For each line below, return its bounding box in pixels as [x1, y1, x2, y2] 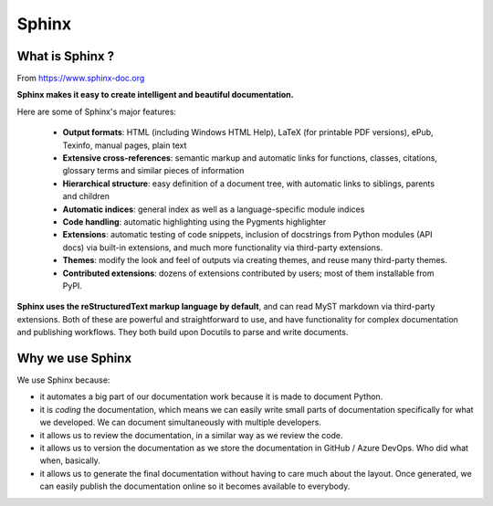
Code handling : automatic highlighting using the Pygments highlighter [62, 216, 327, 227]
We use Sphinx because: [16, 374, 110, 385]
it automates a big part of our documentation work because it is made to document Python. [39, 391, 383, 402]
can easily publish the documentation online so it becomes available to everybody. [39, 480, 351, 492]
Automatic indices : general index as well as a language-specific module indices [62, 204, 365, 215]
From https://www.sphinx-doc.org [16, 73, 145, 84]
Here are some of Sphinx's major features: [16, 106, 177, 117]
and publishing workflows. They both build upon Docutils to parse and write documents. [16, 327, 349, 338]
